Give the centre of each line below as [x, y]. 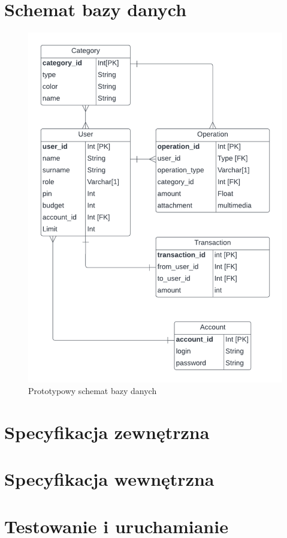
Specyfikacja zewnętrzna [107, 432]
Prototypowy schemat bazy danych [93, 391]
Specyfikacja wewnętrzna [109, 479]
